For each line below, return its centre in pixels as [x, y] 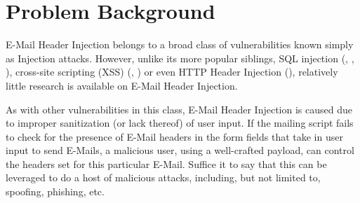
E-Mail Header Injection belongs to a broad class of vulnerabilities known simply [180, 44]
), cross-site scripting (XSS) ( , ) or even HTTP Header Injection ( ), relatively [172, 72]
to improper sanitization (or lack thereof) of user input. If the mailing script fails [180, 123]
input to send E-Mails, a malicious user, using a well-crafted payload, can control [180, 150]
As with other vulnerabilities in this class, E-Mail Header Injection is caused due [179, 109]
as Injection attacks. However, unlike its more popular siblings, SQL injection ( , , [180, 58]
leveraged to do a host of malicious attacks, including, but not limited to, [163, 177]
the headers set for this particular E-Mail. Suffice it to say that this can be [166, 163]
